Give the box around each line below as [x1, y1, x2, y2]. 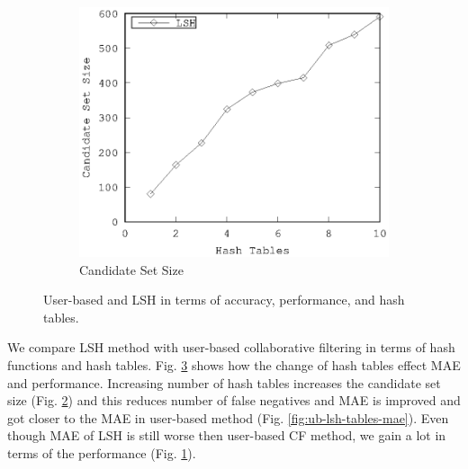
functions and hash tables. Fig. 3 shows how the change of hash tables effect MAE [7, 355, 461, 374]
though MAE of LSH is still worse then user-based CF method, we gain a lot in [7, 426, 446, 445]
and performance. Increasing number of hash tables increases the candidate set [7, 373, 441, 392]
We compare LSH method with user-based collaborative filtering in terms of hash [7, 338, 455, 357]
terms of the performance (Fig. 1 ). [7, 443, 196, 462]
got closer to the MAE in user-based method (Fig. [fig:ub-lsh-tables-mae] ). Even [7, 408, 449, 427]
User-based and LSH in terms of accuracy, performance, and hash [43, 290, 405, 309]
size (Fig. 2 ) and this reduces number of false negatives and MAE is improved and [7, 391, 461, 410]
